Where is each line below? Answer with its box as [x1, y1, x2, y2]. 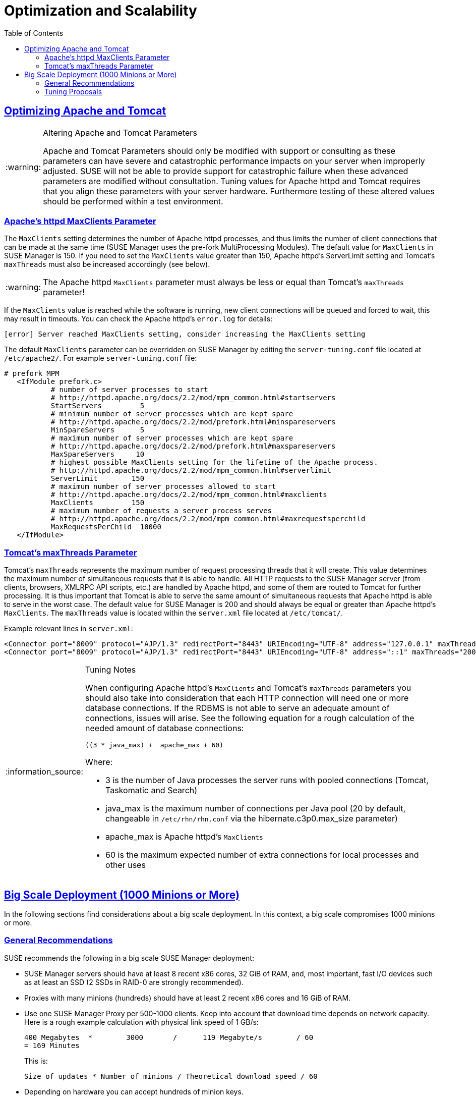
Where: [85, 757, 113, 767]
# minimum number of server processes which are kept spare [50, 410, 293, 418]
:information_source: [6, 766, 84, 777]
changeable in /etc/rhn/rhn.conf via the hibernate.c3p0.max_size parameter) [105, 813, 398, 824]
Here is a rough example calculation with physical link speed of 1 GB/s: [24, 1017, 259, 1026]
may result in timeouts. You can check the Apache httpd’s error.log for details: [4, 314, 273, 323]
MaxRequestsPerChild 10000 [50, 523, 161, 531]
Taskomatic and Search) [105, 785, 198, 796]
